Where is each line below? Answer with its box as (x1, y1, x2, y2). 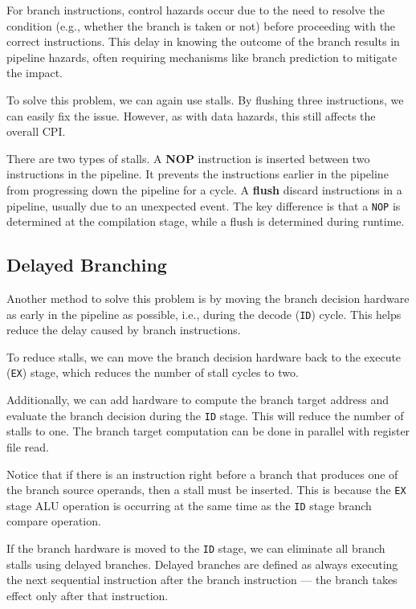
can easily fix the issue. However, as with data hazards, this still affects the (6, 107, 376, 124)
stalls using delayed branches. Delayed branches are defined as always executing (6, 555, 398, 572)
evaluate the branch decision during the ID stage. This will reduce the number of (6, 407, 404, 423)
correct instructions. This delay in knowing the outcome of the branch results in (6, 33, 400, 50)
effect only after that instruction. (6, 587, 169, 603)
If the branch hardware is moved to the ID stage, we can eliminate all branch (6, 540, 385, 557)
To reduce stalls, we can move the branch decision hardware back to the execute (6, 348, 402, 365)
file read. (6, 438, 49, 455)
